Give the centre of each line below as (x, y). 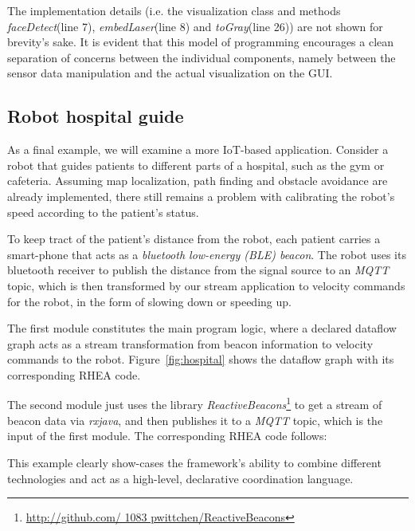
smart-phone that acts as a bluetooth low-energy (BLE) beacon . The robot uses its (207, 254)
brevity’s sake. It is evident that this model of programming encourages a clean (201, 42)
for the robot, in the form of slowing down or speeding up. (149, 301)
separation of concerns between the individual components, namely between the (202, 57)
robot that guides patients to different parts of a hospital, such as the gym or (196, 165)
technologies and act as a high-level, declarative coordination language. (180, 478)
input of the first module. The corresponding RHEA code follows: (167, 436)
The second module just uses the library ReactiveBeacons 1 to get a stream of (195, 403)
